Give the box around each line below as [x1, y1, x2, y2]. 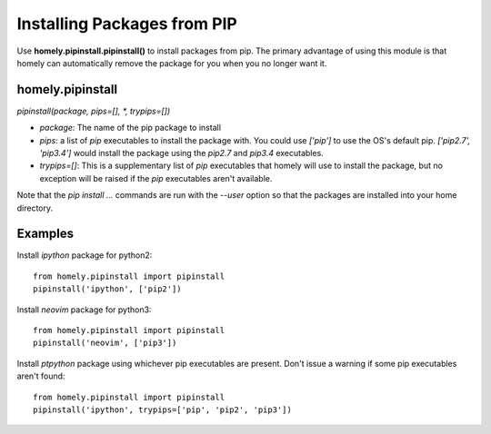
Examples [16, 226, 75, 242]
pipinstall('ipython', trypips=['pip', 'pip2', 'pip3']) [33, 405, 293, 415]
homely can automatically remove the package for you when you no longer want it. [16, 57, 327, 68]
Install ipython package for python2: [16, 250, 153, 261]
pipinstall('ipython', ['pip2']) [33, 284, 182, 294]
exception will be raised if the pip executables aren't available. [39, 173, 273, 183]
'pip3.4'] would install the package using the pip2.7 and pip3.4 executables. [39, 148, 325, 159]
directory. [16, 202, 54, 213]
